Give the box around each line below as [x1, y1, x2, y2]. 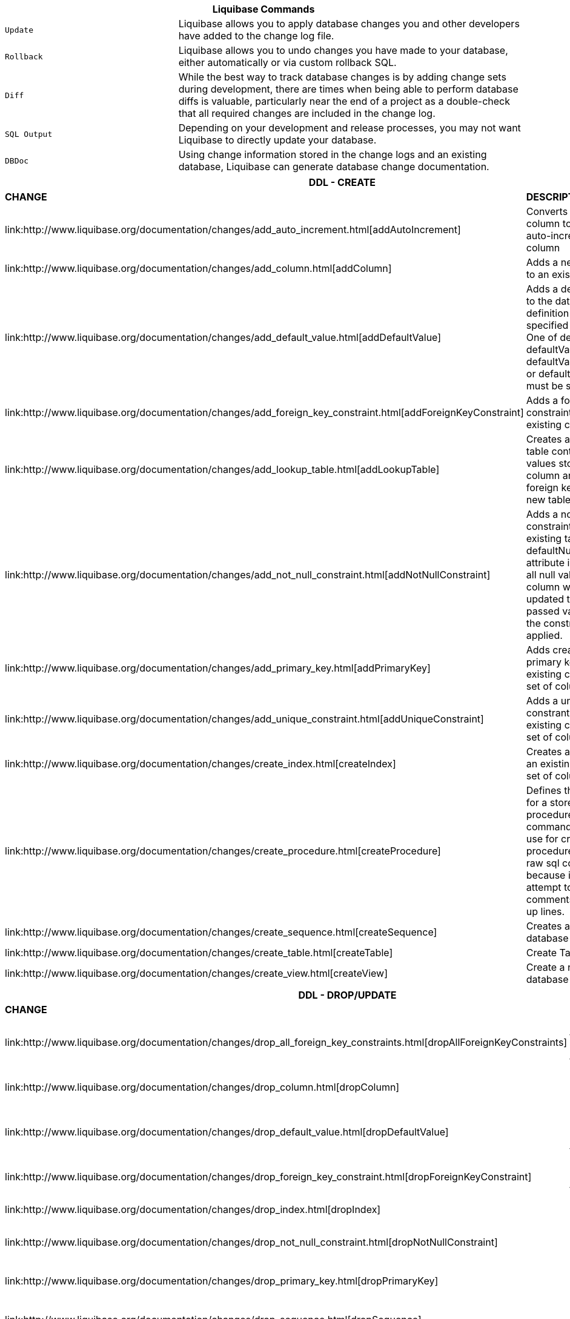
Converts [526, 205, 568, 217]
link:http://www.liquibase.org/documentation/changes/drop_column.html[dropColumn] [5, 1081, 400, 1093]
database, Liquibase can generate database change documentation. [178, 160, 489, 173]
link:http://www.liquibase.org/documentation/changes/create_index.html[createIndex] [5, 758, 396, 770]
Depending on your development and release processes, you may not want [178, 122, 521, 134]
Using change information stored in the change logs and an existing [178, 148, 487, 160]
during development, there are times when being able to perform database [178, 83, 519, 95]
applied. [526, 629, 563, 641]
